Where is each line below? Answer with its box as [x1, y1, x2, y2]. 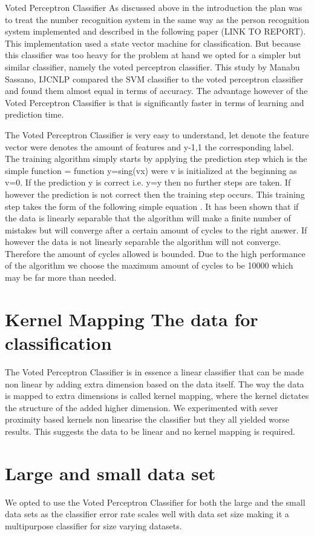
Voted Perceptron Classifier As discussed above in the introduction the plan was [5, 1, 303, 13]
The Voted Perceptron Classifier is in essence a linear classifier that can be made [5, 365, 304, 378]
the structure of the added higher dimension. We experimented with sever [5, 401, 278, 414]
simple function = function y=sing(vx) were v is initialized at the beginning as [5, 164, 297, 176]
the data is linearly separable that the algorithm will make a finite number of [5, 212, 291, 224]
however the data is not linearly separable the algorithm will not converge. [5, 235, 281, 248]
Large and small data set [5, 460, 216, 485]
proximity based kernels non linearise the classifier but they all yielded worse [5, 413, 290, 426]
